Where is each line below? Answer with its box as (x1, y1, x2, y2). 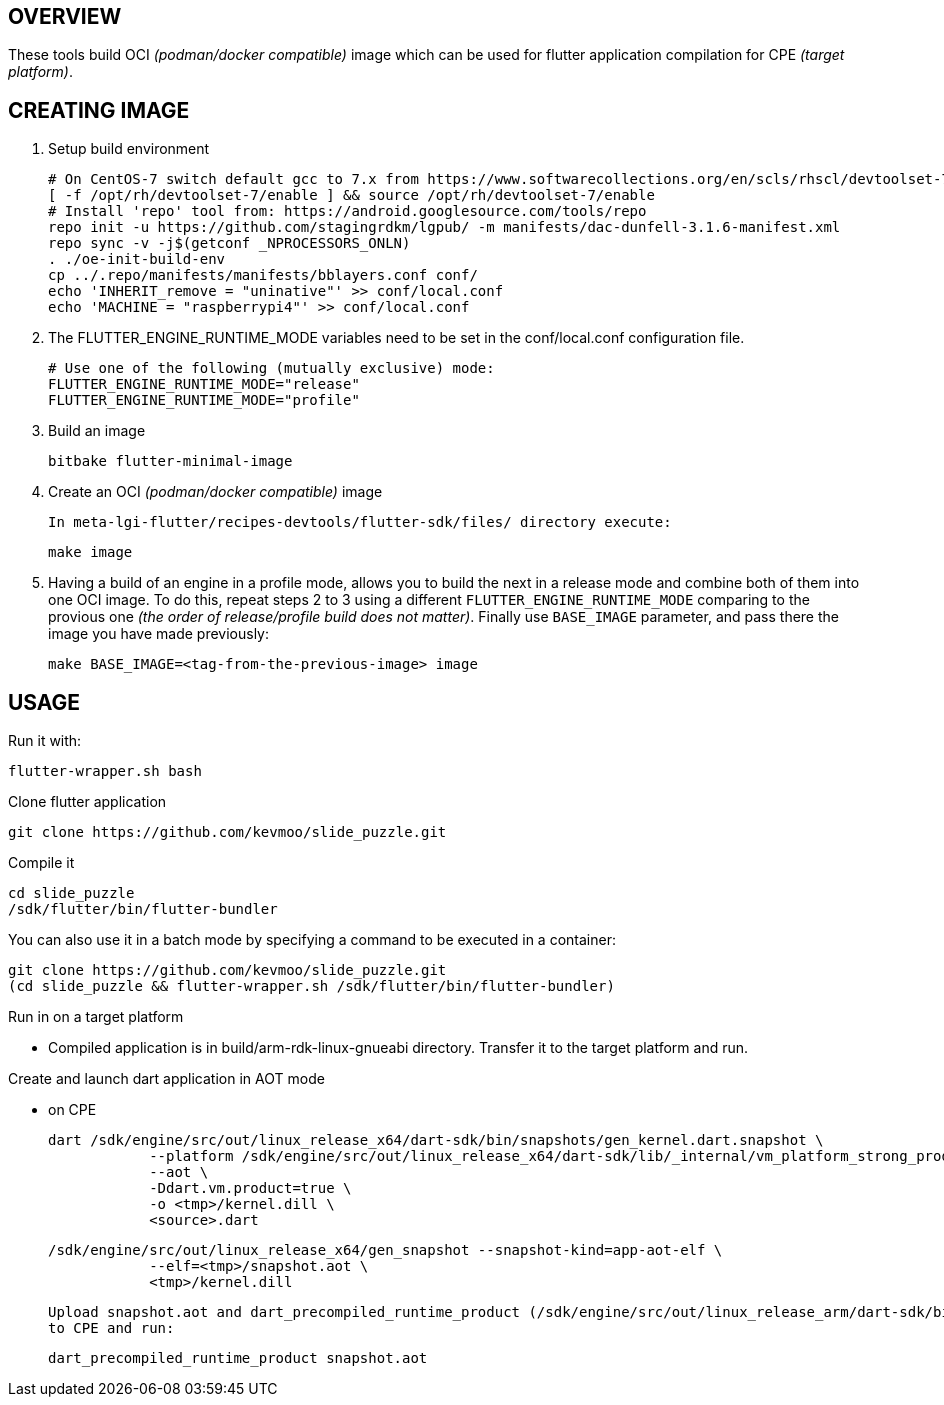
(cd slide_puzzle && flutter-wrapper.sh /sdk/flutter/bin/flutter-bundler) (8, 978, 615, 995)
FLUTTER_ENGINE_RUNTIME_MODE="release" (48, 376, 360, 393)
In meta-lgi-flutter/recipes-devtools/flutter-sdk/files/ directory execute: (48, 514, 672, 531)
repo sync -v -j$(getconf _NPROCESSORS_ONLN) (48, 235, 411, 252)
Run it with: (8, 732, 82, 750)
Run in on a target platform (8, 1008, 184, 1026)
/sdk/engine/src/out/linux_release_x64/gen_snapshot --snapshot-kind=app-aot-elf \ (48, 1242, 723, 1259)
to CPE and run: (48, 1320, 175, 1337)
